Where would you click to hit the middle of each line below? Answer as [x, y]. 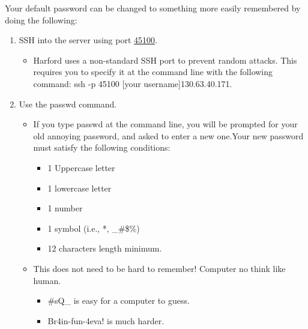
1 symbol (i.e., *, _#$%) [94, 228]
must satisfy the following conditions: [102, 147]
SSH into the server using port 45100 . [88, 40]
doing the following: [41, 20]
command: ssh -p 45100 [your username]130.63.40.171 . [133, 83]
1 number [65, 208]
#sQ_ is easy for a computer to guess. [119, 300]
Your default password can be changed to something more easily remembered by [153, 8]
